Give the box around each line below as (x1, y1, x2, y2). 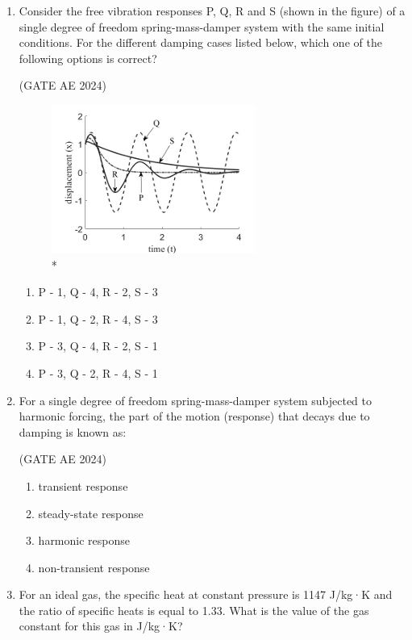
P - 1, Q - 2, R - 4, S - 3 (38, 310, 158, 327)
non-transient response (38, 558, 150, 575)
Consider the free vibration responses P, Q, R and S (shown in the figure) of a (19, 2, 406, 19)
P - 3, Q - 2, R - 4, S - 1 (38, 364, 158, 381)
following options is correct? (19, 49, 157, 66)
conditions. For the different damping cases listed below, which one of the (19, 34, 382, 51)
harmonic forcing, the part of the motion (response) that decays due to (19, 408, 370, 425)
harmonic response (38, 532, 130, 549)
